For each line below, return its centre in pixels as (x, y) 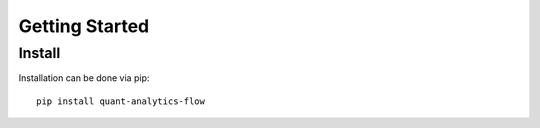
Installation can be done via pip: (84, 78)
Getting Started (84, 26)
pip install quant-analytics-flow (120, 101)
